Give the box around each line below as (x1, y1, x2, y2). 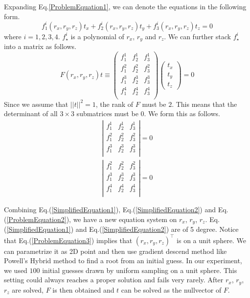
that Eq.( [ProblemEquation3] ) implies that (4, 235, 133, 245)
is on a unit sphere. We (177, 235, 246, 245)
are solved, (12, 284, 44, 295)
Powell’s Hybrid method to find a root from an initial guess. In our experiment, (4, 255, 242, 266)
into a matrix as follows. (4, 41, 76, 51)
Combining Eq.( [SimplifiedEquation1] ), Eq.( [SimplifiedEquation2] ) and (4, 204, 216, 215)
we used (4, 265, 27, 275)
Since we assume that (4, 99, 68, 109)
